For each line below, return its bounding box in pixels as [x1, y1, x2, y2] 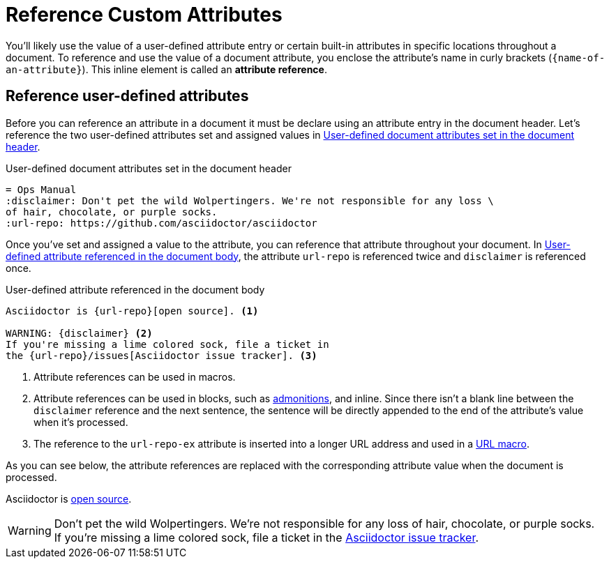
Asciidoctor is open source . [6, 492, 132, 505]
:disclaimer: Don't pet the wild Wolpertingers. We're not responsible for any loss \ [6, 195, 494, 206]
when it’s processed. [33, 416, 128, 428]
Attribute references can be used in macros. [33, 370, 236, 383]
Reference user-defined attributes [6, 87, 249, 105]
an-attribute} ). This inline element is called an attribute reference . [6, 63, 327, 75]
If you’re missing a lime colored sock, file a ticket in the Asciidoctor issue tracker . [54, 530, 479, 544]
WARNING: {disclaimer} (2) [6, 327, 153, 339]
